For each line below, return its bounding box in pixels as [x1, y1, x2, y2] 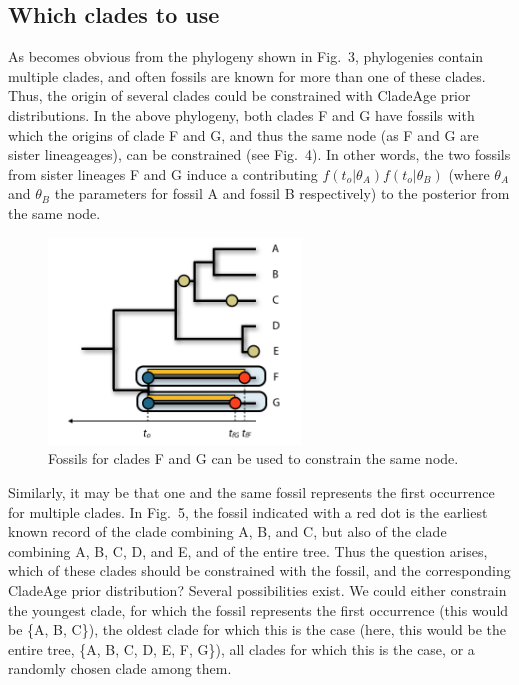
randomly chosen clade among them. [8, 658, 232, 679]
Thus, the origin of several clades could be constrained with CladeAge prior [8, 85, 471, 106]
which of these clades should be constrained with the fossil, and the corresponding [8, 560, 511, 581]
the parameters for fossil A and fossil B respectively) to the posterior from [54, 183, 510, 204]
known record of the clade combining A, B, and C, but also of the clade [8, 521, 447, 542]
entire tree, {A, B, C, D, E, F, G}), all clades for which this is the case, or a [8, 638, 475, 659]
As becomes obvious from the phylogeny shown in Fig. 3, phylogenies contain [8, 46, 484, 67]
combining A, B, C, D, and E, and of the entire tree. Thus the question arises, [8, 540, 488, 561]
